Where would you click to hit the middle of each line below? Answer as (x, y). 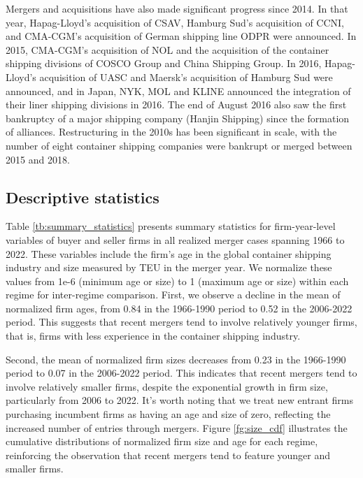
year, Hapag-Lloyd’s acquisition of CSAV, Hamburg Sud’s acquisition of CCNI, (175, 22)
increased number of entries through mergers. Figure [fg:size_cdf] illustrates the (177, 427)
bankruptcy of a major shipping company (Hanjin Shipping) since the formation (178, 118)
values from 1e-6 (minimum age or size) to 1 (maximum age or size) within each (177, 281)
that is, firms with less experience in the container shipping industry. (153, 336)
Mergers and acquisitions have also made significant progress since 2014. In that (177, 8)
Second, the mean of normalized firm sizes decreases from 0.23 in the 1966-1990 (176, 359)
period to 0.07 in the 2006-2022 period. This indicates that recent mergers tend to (181, 373)
